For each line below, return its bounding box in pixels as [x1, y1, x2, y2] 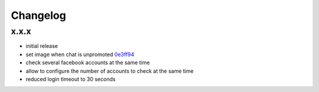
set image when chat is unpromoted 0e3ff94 [25, 51, 135, 58]
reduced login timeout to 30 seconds [25, 75, 116, 83]
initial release [25, 42, 58, 50]
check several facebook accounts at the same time [25, 59, 150, 66]
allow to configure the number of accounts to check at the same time [25, 67, 194, 74]
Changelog [11, 9, 66, 22]
